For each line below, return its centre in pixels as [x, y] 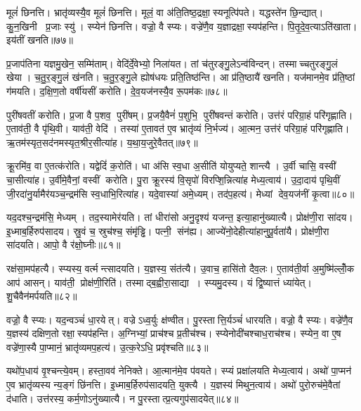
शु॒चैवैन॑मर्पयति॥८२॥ [42, 296]
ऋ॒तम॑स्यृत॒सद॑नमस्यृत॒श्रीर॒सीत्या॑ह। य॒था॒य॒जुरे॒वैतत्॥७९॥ [102, 142]
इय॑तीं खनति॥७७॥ [40, 40]
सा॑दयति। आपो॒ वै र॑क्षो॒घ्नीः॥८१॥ [64, 245]
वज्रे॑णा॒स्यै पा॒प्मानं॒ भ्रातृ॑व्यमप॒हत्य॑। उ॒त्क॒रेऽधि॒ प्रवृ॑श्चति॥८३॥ [107, 347]
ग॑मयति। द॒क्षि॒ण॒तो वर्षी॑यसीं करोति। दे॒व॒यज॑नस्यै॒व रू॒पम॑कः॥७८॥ [117, 90]
